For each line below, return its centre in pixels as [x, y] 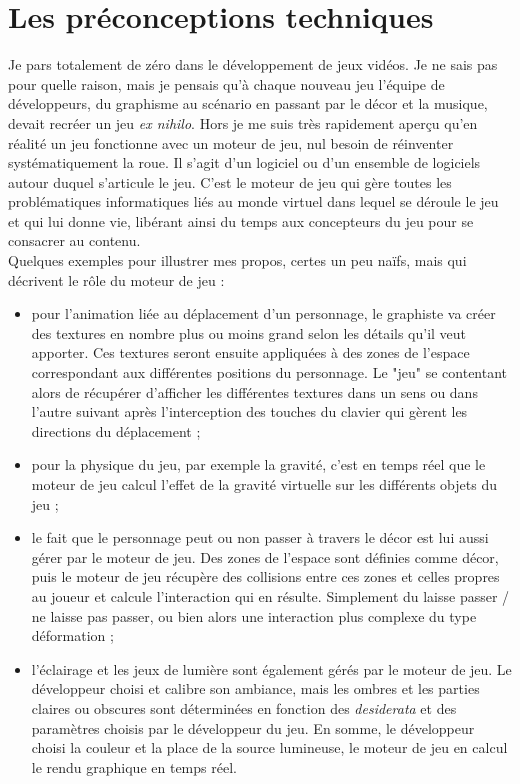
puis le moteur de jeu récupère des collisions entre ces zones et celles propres [265, 576]
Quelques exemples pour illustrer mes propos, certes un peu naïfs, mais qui [237, 260]
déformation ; [72, 635]
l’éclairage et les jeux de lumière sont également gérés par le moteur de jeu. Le [271, 668]
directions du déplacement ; [116, 430]
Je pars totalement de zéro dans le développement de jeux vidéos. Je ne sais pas [253, 64]
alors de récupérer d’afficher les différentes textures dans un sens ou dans [254, 391]
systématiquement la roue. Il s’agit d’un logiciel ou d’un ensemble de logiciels [244, 162]
